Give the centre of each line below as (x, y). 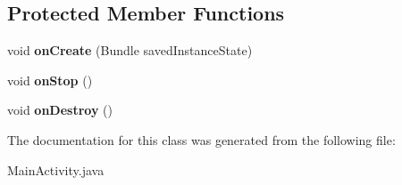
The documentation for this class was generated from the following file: (201, 139)
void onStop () (50, 80)
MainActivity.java (56, 169)
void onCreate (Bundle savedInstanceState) (130, 50)
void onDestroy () (60, 110)
